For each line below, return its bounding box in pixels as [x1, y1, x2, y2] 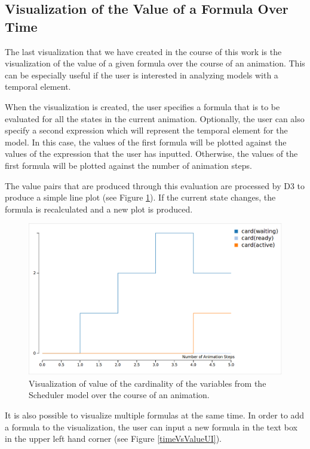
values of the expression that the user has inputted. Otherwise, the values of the [5, 147, 298, 160]
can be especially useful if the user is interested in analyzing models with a [5, 68, 278, 81]
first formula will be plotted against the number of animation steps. [5, 159, 252, 171]
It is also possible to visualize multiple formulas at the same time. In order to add [5, 409, 305, 421]
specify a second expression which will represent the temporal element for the [5, 124, 288, 136]
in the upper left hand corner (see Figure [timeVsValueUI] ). [5, 432, 222, 445]
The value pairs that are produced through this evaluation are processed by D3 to [5, 179, 305, 192]
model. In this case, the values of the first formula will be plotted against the [5, 135, 287, 148]
